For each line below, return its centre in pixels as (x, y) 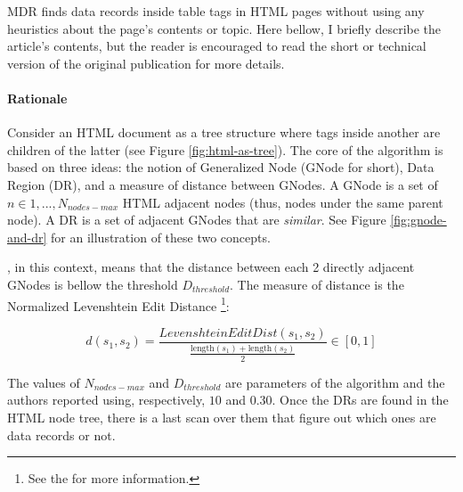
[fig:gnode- (418, 220)
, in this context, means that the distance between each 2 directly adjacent (211, 267)
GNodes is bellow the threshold (93, 284)
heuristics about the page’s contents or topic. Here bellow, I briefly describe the (224, 28)
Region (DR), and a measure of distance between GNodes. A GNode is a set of (223, 184)
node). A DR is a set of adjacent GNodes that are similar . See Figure (197, 220)
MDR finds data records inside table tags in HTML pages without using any (216, 11)
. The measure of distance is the (317, 284)
